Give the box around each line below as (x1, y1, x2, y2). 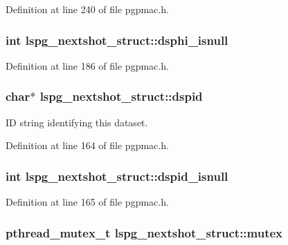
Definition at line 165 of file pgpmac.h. (6, 195, 169, 209)
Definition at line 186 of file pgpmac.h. (6, 58, 169, 72)
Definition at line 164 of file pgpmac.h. (6, 138, 169, 153)
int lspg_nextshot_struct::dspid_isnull (6, 167, 228, 184)
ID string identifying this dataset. (6, 115, 148, 129)
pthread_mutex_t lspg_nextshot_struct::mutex (6, 224, 283, 241)
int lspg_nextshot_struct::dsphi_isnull (6, 31, 228, 48)
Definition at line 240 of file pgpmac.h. (6, 2, 169, 16)
